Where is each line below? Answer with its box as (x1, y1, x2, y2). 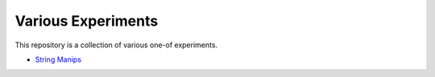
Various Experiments (14, 12, 159, 30)
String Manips (35, 55, 82, 64)
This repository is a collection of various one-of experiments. (14, 40, 217, 50)
